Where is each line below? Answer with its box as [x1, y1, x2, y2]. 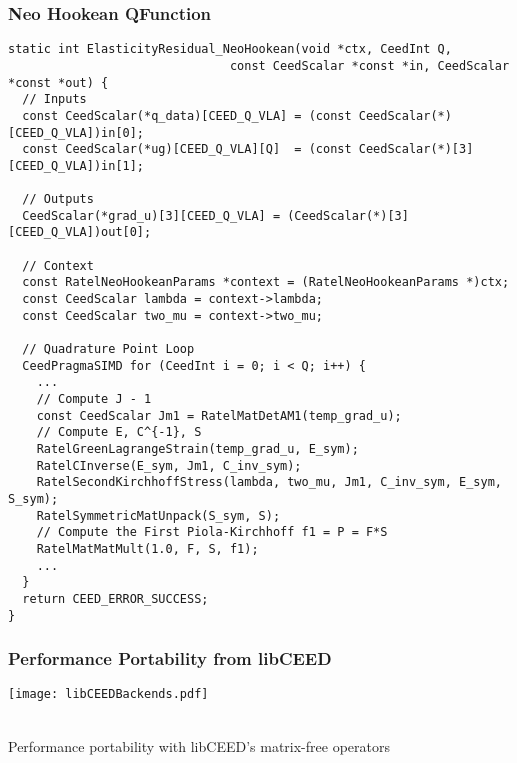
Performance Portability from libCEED [8, 646, 332, 671]
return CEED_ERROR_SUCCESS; [22, 591, 209, 606]
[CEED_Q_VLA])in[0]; [8, 125, 145, 140]
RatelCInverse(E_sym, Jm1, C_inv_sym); [36, 458, 302, 473]
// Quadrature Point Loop [22, 342, 195, 357]
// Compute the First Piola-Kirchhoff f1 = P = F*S [36, 525, 388, 540]
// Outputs [22, 192, 94, 207]
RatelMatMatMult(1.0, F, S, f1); [36, 541, 259, 556]
